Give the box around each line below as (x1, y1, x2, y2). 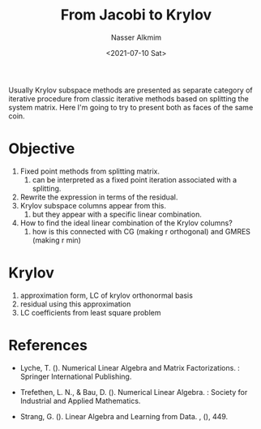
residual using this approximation (19, 298, 131, 309)
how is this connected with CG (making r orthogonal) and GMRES (32, 226, 251, 236)
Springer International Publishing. (19, 371, 132, 381)
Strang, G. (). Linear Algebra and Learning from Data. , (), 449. (19, 411, 229, 421)
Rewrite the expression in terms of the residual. (19, 192, 178, 202)
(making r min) (32, 235, 81, 245)
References (8, 337, 88, 354)
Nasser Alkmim (110, 32, 162, 42)
